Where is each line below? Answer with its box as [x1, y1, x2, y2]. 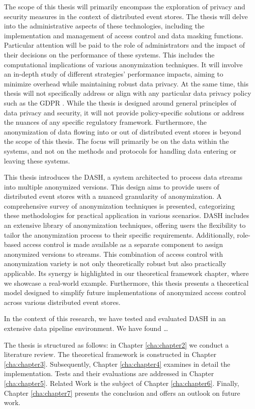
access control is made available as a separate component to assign [23, 239, 223, 249]
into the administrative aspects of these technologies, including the [4, 21, 204, 31]
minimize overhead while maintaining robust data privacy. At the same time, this [4, 78, 249, 88]
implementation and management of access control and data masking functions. [4, 30, 244, 40]
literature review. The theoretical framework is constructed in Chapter [4, 349, 217, 359]
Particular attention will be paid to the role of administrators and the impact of [4, 40, 245, 50]
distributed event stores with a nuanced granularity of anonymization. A [4, 191, 222, 201]
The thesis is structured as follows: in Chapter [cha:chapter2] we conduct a [4, 339, 229, 350]
